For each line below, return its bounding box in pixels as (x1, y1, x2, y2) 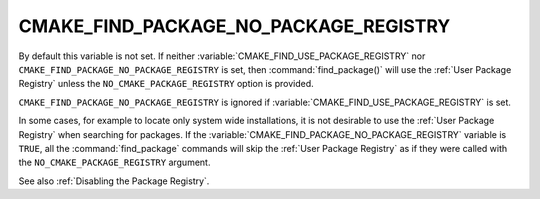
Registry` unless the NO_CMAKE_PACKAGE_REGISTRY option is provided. (18, 78, 314, 90)
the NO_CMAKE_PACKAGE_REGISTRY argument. (18, 156, 211, 169)
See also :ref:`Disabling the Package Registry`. (18, 175, 210, 187)
